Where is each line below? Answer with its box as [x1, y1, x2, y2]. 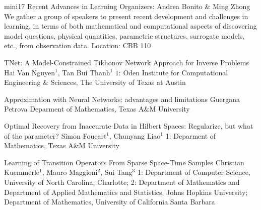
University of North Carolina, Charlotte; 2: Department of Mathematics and [4, 176, 240, 187]
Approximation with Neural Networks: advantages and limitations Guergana [4, 93, 240, 104]
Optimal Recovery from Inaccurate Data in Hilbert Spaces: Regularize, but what [4, 120, 253, 131]
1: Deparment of [165, 130, 216, 141]
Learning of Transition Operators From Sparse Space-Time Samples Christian [4, 157, 244, 167]
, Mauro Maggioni [42, 167, 98, 177]
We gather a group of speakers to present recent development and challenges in [4, 11, 248, 21]
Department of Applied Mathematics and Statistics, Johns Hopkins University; [4, 186, 248, 197]
